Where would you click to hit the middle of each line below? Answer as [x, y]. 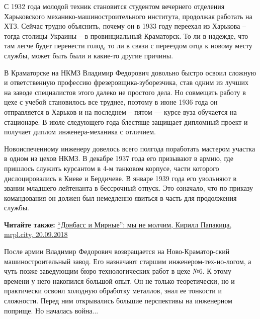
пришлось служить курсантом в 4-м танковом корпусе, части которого [112, 168]
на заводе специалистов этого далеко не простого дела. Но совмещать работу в [125, 92]
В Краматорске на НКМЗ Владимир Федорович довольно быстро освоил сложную [130, 72]
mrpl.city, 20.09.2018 [36, 234]
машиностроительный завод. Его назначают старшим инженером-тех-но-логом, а [128, 261]
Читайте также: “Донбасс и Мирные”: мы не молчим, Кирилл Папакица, [118, 224]
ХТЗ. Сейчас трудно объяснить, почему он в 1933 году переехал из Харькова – [125, 26]
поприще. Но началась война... [51, 310]
